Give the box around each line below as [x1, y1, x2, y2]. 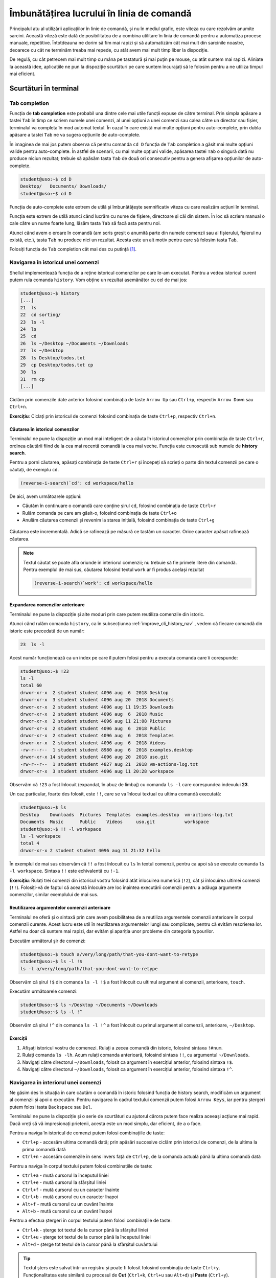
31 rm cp [20, 376, 45, 382]
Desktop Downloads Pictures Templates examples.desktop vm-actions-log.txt [20, 812, 234, 817]
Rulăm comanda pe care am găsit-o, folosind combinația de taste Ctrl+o [22, 510, 177, 516]
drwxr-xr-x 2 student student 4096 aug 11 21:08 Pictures [20, 718, 171, 724]
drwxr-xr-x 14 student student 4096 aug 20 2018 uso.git [20, 754, 169, 760]
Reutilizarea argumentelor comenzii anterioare [9, 905, 111, 911]
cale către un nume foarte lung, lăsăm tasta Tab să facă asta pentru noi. [9, 220, 161, 226]
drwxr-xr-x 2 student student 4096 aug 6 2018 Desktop [20, 690, 169, 695]
